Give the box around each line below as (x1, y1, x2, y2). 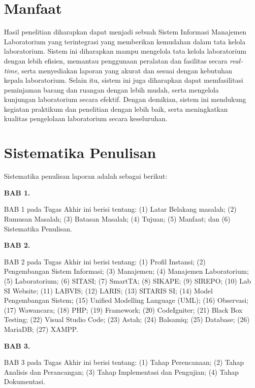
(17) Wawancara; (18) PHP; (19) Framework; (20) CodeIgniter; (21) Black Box (4, 304, 243, 315)
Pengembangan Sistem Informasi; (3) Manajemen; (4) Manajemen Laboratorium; (4, 266, 249, 276)
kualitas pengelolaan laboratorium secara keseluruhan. (4, 113, 168, 124)
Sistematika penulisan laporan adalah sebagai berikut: (4, 171, 167, 181)
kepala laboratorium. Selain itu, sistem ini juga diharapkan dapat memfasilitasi (4, 75, 243, 85)
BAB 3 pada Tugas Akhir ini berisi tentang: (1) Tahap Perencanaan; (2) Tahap (4, 357, 244, 367)
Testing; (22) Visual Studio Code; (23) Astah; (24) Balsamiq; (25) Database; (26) (4, 314, 250, 324)
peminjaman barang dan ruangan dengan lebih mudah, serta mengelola (4, 84, 219, 95)
